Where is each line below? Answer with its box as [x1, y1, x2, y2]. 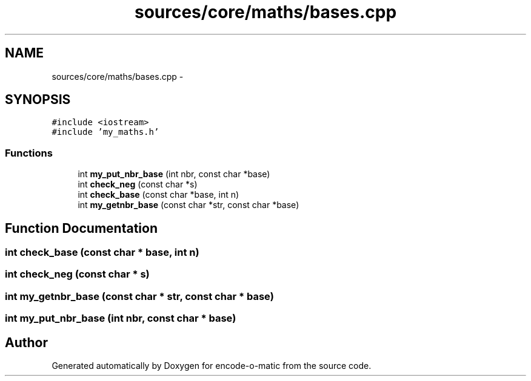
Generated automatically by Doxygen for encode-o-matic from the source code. [52, 360, 372, 371]
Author [5, 334, 48, 350]
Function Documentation [5, 220, 158, 236]
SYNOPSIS [5, 92, 71, 108]
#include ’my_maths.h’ [52, 127, 159, 137]
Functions [5, 146, 53, 159]
